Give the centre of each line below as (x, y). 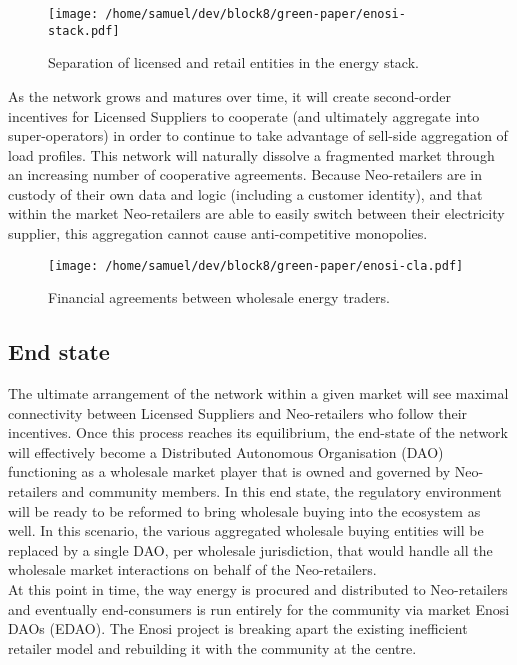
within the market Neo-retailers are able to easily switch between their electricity (256, 213)
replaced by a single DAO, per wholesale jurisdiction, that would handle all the (250, 549)
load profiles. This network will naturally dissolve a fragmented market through (251, 154)
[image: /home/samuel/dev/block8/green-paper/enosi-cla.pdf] (256, 265)
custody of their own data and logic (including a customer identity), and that (245, 193)
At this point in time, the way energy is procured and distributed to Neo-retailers (258, 589)
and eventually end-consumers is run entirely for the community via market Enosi (259, 608)
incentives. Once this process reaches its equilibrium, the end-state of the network (258, 432)
